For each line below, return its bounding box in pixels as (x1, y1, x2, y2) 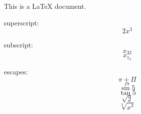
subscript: (4, 40, 33, 50)
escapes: (4, 67, 28, 77)
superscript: (4, 17, 39, 27)
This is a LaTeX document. (4, 1, 86, 11)
